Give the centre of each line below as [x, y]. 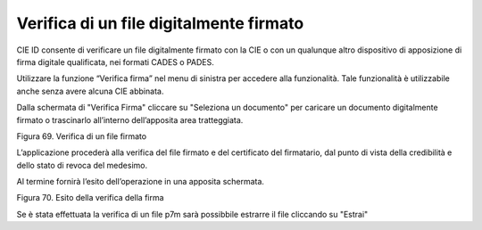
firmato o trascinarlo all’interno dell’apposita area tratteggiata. [130, 119]
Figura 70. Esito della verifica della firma [90, 198]
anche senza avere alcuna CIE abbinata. [90, 91]
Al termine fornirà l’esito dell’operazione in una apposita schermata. [141, 182]
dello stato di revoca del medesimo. [82, 165]
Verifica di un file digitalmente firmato [160, 23]
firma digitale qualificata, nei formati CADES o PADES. [115, 62]
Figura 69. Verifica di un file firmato [82, 136]
